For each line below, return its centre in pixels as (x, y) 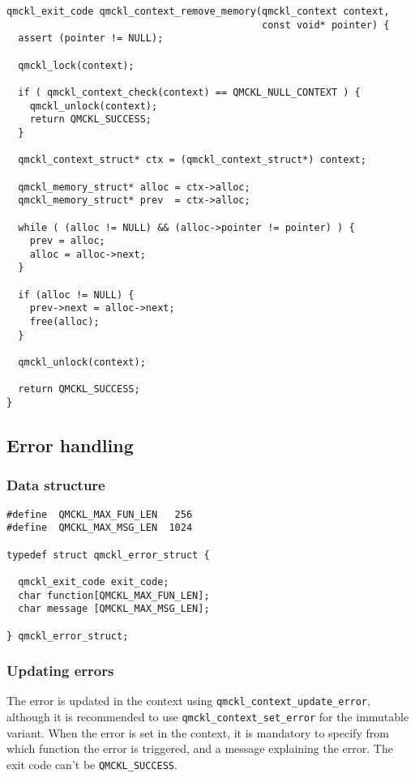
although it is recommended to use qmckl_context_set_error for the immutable (208, 717)
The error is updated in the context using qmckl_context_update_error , (188, 701)
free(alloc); (64, 322)
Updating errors (60, 671)
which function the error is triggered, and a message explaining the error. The (200, 748)
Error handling (70, 445)
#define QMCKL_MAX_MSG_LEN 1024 (100, 528)
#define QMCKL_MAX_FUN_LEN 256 (100, 514)
